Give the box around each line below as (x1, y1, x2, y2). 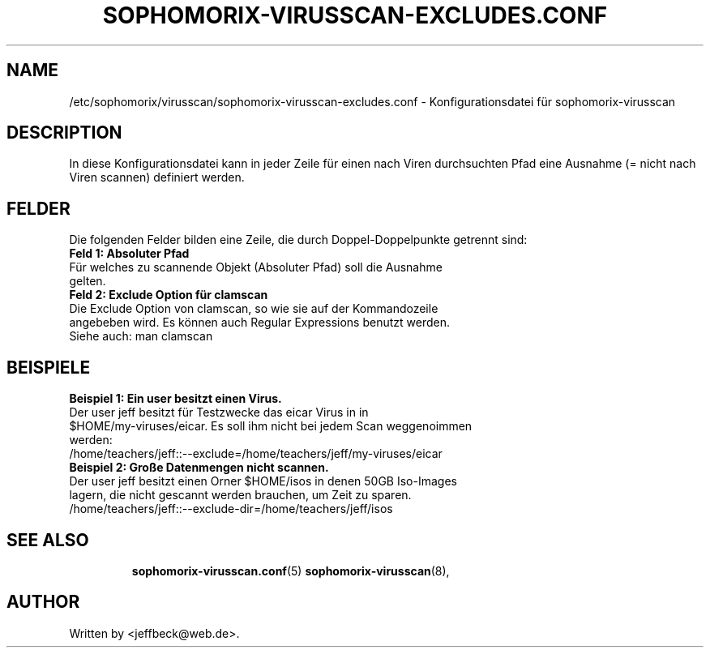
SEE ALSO (6, 529, 89, 550)
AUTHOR (6, 592, 80, 613)
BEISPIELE (6, 357, 91, 378)
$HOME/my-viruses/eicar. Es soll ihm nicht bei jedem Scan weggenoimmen (69, 419, 473, 434)
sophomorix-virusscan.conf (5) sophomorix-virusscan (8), (131, 563, 450, 578)
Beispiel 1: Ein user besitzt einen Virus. (69, 391, 282, 406)
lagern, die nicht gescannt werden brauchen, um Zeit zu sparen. (69, 488, 412, 502)
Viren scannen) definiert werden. (69, 170, 245, 185)
